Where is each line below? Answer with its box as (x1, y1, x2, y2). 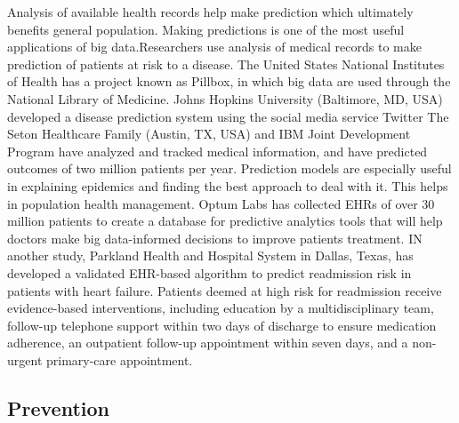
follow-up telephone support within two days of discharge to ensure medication (7, 315, 437, 334)
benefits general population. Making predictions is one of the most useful (7, 20, 405, 38)
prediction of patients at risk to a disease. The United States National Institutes (7, 54, 445, 73)
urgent (7, 350, 43, 369)
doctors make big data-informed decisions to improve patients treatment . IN (7, 228, 423, 247)
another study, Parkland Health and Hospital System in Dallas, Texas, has (7, 246, 414, 265)
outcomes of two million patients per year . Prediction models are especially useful (7, 159, 452, 178)
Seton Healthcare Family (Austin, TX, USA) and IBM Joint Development (7, 124, 411, 143)
